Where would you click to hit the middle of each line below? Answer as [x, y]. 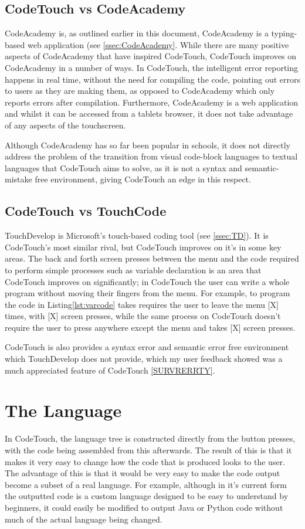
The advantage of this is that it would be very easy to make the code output [143, 473]
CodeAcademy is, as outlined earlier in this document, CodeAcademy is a [137, 33]
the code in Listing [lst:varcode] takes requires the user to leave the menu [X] [142, 304]
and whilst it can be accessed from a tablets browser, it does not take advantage [149, 113]
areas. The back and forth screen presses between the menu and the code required [152, 258]
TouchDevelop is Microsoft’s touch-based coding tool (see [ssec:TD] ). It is [137, 235]
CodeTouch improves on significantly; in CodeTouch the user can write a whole [147, 281]
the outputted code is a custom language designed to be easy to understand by [147, 496]
